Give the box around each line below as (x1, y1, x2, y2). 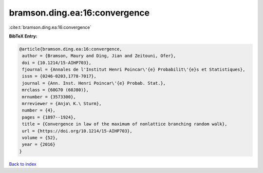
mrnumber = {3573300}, (22, 94, 76, 99)
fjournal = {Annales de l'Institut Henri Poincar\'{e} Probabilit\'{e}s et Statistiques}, (22, 67, 245, 73)
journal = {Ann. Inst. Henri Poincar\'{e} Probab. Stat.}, (22, 80, 166, 86)
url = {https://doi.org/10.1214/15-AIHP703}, (22, 128, 132, 134)
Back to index (9, 161, 37, 167)
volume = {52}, (22, 135, 58, 140)
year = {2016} (22, 142, 56, 147)
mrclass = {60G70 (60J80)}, (22, 87, 89, 93)
